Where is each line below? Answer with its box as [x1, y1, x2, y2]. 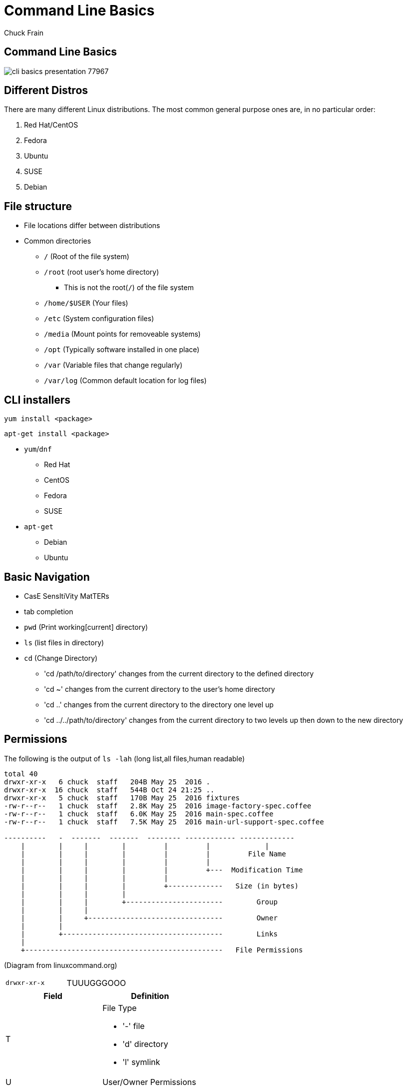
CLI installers [4, 393, 70, 406]
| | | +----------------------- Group [20, 897, 278, 906]
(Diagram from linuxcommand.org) [4, 960, 117, 969]
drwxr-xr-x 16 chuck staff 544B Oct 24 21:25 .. [4, 785, 215, 794]
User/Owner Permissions [102, 1076, 196, 1087]
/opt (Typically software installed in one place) [44, 345, 200, 354]
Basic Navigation [4, 570, 90, 583]
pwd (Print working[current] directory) [24, 622, 148, 631]
